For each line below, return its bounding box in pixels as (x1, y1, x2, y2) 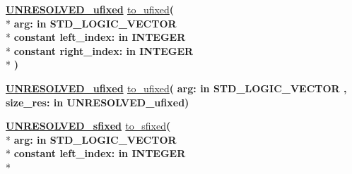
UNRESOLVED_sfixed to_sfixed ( (6, 118, 171, 133)
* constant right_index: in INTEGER (6, 43, 194, 58)
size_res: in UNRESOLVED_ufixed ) (6, 94, 189, 109)
